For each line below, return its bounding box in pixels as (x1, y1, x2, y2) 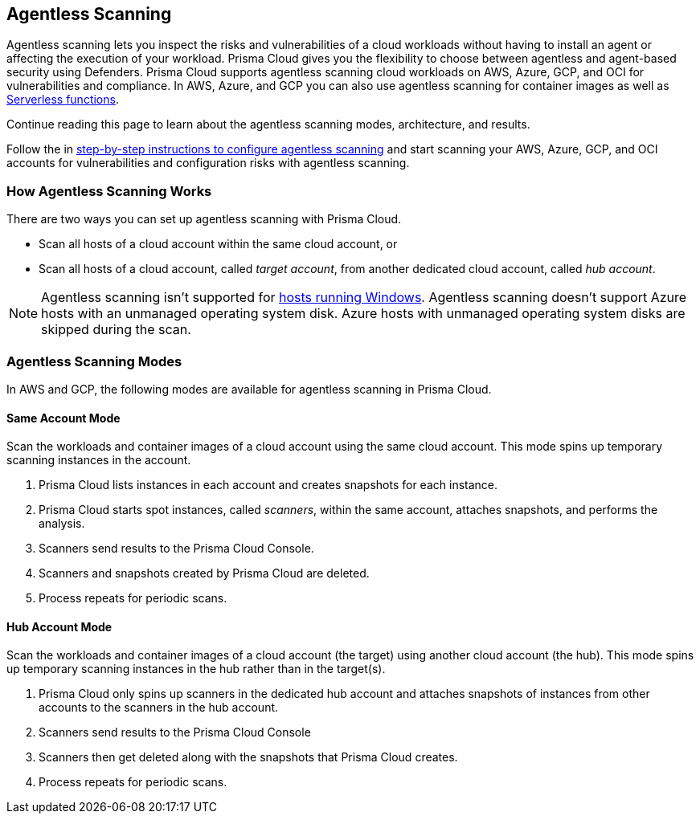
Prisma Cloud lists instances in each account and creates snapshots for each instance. (39, 478, 498, 492)
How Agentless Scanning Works (6, 182, 212, 199)
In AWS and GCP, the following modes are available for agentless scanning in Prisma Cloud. (6, 381, 492, 396)
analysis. (39, 516, 85, 531)
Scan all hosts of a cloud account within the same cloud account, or (39, 237, 398, 251)
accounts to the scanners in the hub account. (39, 700, 279, 715)
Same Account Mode (6, 410, 121, 425)
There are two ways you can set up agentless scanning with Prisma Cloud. (6, 212, 402, 226)
